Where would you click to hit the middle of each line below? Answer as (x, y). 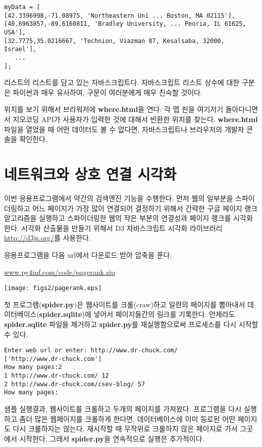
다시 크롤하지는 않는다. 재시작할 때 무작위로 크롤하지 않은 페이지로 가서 (125, 429)
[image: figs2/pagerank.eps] (53, 288)
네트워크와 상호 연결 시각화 (90, 174)
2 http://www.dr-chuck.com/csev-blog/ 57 (75, 384)
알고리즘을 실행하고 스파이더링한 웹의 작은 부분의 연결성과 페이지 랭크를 (118, 218)
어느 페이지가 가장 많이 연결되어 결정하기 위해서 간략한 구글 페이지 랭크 (145, 208)
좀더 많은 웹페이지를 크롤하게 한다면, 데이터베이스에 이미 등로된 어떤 (127, 418)
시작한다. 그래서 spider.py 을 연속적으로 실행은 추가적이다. (112, 438)
